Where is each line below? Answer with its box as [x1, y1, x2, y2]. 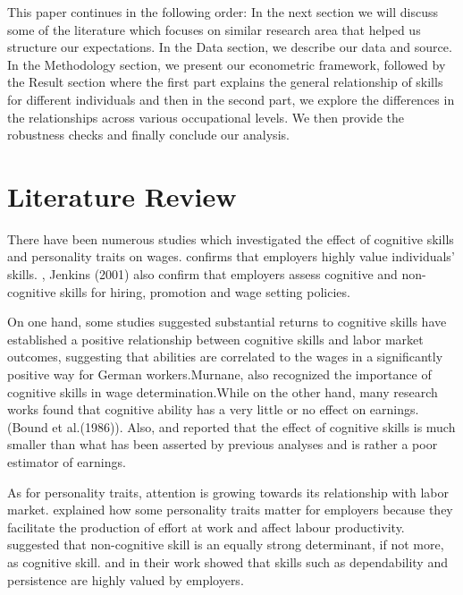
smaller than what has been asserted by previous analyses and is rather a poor [7, 435, 438, 454]
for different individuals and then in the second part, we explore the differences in [7, 89, 455, 108]
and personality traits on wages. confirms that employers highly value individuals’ [7, 247, 455, 266]
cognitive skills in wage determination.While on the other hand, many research [7, 382, 438, 401]
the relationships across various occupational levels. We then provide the [7, 107, 404, 126]
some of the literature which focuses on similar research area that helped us [7, 20, 421, 38]
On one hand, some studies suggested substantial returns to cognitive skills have [7, 312, 447, 331]
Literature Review [7, 177, 237, 214]
